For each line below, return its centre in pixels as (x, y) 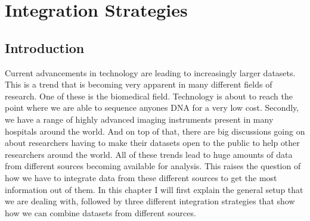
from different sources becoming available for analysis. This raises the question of (153, 166)
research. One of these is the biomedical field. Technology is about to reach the (149, 96)
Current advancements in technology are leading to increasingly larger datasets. (150, 72)
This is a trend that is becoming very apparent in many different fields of (139, 84)
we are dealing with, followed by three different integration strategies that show (150, 201)
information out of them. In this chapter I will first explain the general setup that (154, 189)
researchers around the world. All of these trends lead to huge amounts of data (149, 154)
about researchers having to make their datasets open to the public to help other (152, 143)
